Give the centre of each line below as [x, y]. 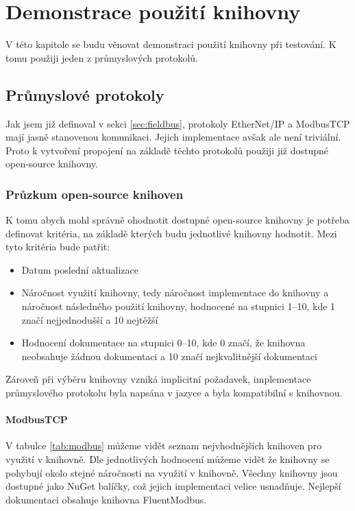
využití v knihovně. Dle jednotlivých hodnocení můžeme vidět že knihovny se [168, 459]
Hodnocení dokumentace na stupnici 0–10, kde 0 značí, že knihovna [163, 343]
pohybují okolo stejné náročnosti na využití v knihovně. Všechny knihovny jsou [172, 472]
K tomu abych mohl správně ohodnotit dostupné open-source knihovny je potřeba [177, 220]
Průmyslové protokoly [85, 94]
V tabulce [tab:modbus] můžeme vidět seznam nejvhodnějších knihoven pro [164, 445]
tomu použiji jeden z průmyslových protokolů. [102, 57]
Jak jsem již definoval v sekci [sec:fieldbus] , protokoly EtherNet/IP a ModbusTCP [178, 123]
